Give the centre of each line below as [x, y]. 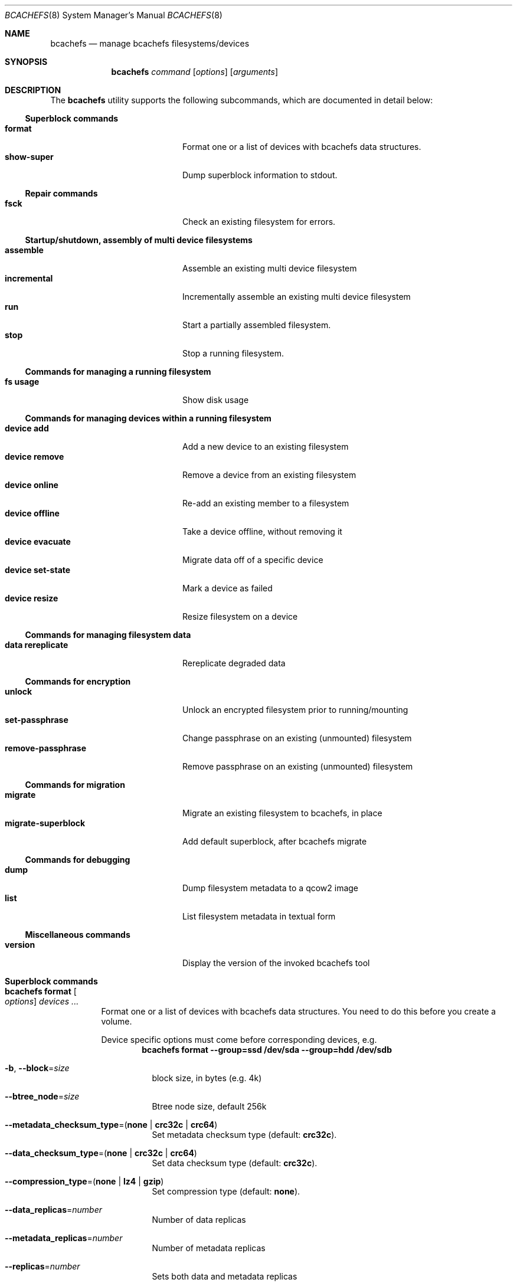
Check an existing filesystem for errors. [259, 222]
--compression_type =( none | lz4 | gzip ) [84, 1181]
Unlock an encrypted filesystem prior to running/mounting [295, 710]
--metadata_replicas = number [64, 1238]
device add [27, 428]
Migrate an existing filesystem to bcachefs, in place [282, 813]
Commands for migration [75, 785]
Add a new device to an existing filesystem [266, 446]
